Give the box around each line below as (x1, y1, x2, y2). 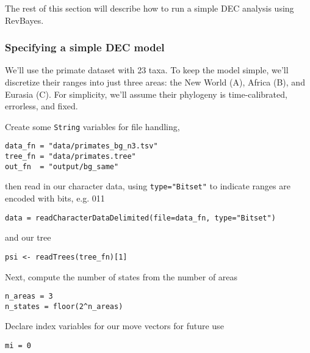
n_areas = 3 (5, 292, 53, 301)
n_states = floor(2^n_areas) (5, 302, 123, 311)
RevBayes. (5, 13, 44, 26)
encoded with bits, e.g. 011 (5, 192, 105, 205)
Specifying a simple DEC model (5, 40, 165, 55)
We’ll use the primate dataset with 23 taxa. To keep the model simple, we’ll (5, 64, 289, 76)
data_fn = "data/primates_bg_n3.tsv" (5, 142, 158, 151)
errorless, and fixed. (5, 100, 78, 112)
